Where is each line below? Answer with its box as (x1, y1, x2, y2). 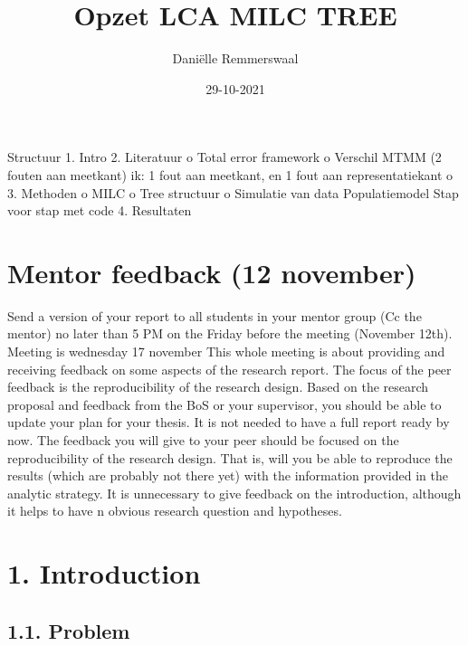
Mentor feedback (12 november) (7, 253, 416, 290)
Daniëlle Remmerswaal (172, 49, 299, 68)
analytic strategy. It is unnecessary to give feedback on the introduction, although (7, 483, 462, 502)
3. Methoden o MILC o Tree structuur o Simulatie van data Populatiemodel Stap (7, 183, 459, 202)
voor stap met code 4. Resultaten (7, 201, 192, 220)
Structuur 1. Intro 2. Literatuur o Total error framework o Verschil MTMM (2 (7, 147, 442, 166)
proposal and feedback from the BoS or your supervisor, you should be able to (7, 394, 442, 413)
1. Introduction (7, 555, 201, 592)
